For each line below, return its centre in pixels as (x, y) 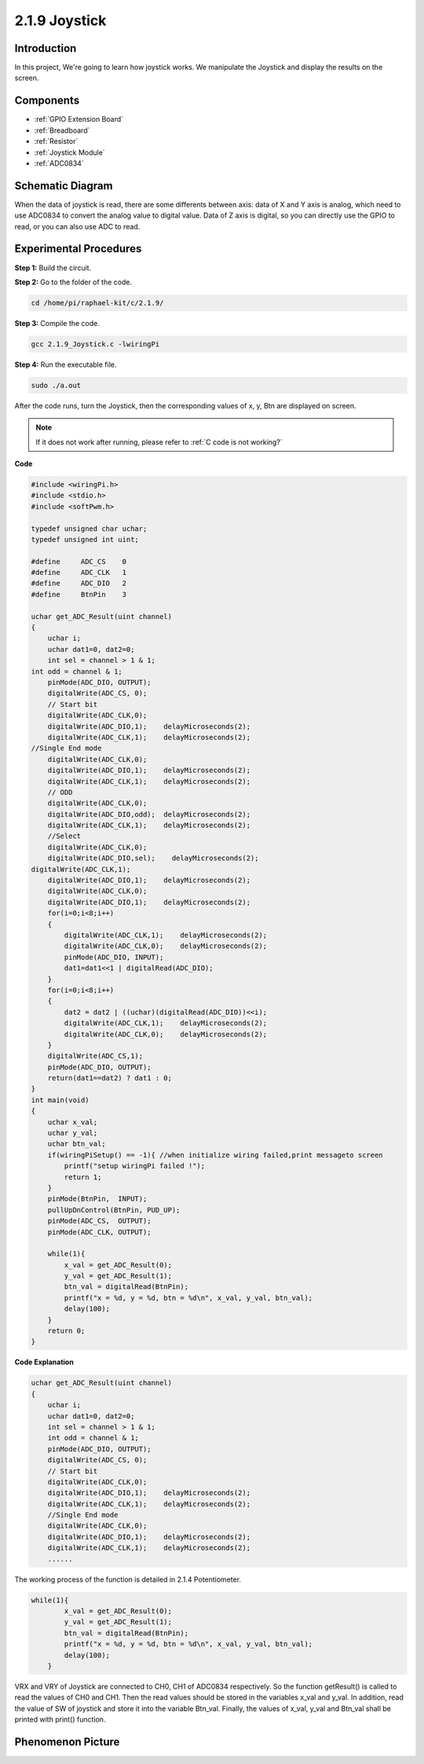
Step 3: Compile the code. (57, 323)
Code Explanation (44, 1362)
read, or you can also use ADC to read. (77, 226)
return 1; (83, 1177)
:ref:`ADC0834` (59, 163)
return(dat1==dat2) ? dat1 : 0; (110, 1078)
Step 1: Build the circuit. (53, 268)
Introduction (46, 48)
